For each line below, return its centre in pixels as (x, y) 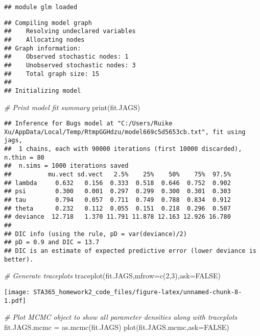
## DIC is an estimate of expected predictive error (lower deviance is (130, 251)
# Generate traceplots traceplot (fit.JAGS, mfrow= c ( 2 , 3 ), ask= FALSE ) (113, 276)
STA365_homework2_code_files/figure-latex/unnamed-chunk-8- (138, 292)
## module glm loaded (41, 7)
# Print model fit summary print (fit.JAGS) (72, 107)
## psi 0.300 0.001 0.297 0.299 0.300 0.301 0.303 (117, 191)
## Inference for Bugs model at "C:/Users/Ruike (88, 124)
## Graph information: (43, 48)
